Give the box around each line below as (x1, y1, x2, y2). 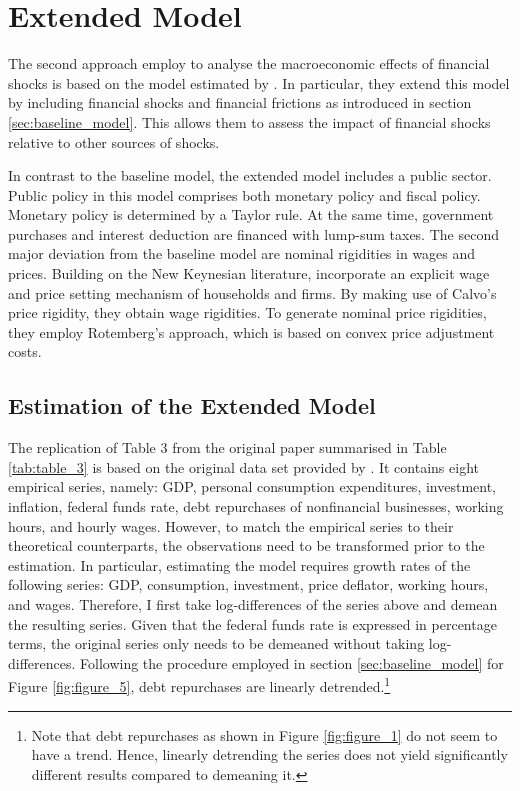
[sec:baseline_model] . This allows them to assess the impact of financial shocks (8, 111, 491, 132)
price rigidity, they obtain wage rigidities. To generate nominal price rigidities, (8, 302, 487, 323)
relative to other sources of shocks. (8, 131, 220, 152)
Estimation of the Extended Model (8, 390, 376, 421)
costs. (8, 341, 42, 362)
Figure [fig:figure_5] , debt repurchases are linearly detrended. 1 (8, 673, 391, 697)
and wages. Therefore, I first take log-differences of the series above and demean (8, 593, 498, 614)
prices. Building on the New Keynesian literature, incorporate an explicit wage (8, 263, 490, 284)
